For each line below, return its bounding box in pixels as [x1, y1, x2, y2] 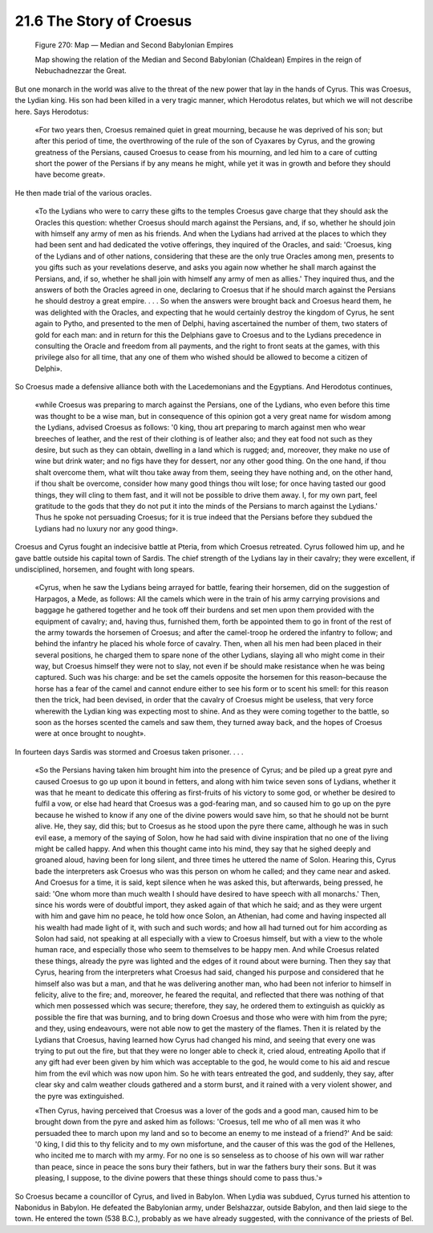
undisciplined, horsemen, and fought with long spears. [14, 564, 196, 574]
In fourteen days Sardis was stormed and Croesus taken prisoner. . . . [14, 747, 244, 756]
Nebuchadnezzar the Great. [34, 66, 127, 75]
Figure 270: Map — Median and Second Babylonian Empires [34, 40, 234, 50]
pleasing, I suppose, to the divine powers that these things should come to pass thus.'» [34, 1173, 323, 1183]
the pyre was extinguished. [34, 1091, 124, 1101]
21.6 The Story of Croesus [14, 12, 192, 30]
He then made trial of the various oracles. [14, 188, 152, 197]
